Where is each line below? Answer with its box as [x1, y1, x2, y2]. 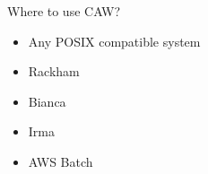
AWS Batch [28, 152, 93, 170]
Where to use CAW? [7, 2, 121, 20]
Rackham [28, 62, 80, 81]
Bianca [28, 91, 66, 110]
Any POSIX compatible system [28, 31, 201, 50]
